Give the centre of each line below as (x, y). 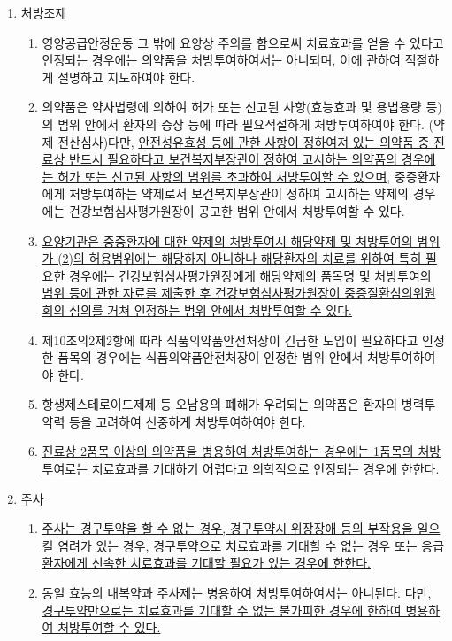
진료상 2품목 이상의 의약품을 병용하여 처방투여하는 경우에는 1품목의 (228, 451)
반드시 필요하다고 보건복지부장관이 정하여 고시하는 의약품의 (234, 159)
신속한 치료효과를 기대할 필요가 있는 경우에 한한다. (231, 563)
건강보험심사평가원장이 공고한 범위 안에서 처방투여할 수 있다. (237, 210)
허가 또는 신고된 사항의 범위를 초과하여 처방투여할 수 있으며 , (224, 176)
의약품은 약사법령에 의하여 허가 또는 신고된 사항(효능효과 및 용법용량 (232, 107)
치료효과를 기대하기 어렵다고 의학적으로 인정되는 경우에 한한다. (265, 469)
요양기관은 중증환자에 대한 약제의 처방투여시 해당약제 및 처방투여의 (227, 240)
